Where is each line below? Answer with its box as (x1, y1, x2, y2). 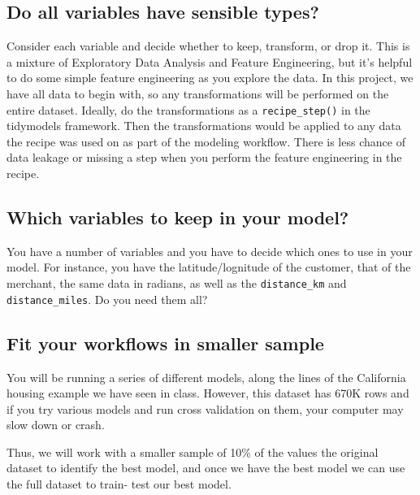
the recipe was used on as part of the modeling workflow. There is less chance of (6, 132, 405, 150)
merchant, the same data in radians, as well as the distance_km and (6, 275, 347, 291)
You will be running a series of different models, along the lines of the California (6, 368, 406, 385)
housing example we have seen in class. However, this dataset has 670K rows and (6, 384, 409, 402)
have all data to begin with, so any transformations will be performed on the (6, 85, 389, 102)
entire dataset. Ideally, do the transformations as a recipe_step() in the (6, 101, 370, 118)
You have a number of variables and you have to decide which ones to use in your (6, 242, 413, 259)
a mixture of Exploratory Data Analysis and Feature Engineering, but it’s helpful (6, 53, 413, 70)
